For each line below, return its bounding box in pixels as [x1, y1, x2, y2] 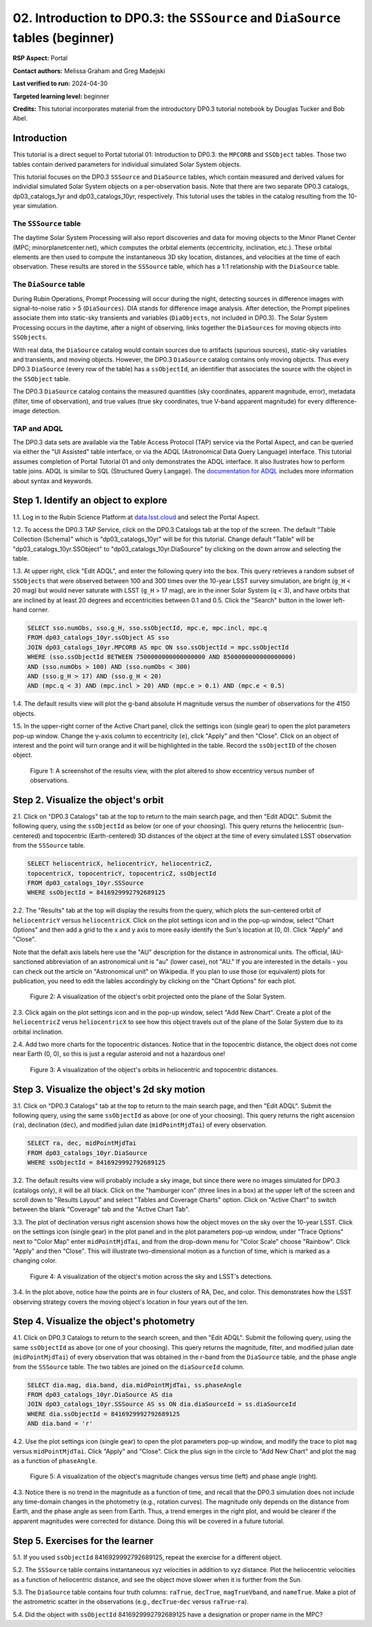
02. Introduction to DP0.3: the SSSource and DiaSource [12, 10, 341, 25]
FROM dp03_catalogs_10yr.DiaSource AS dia [27, 1391, 173, 1398]
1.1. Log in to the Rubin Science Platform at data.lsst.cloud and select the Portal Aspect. [12, 513, 260, 521]
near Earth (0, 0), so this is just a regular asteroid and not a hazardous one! [12, 1050, 225, 1058]
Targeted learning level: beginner [12, 92, 110, 100]
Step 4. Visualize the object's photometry [12, 1316, 196, 1327]
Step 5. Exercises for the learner [12, 1535, 154, 1546]
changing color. [12, 1256, 57, 1265]
